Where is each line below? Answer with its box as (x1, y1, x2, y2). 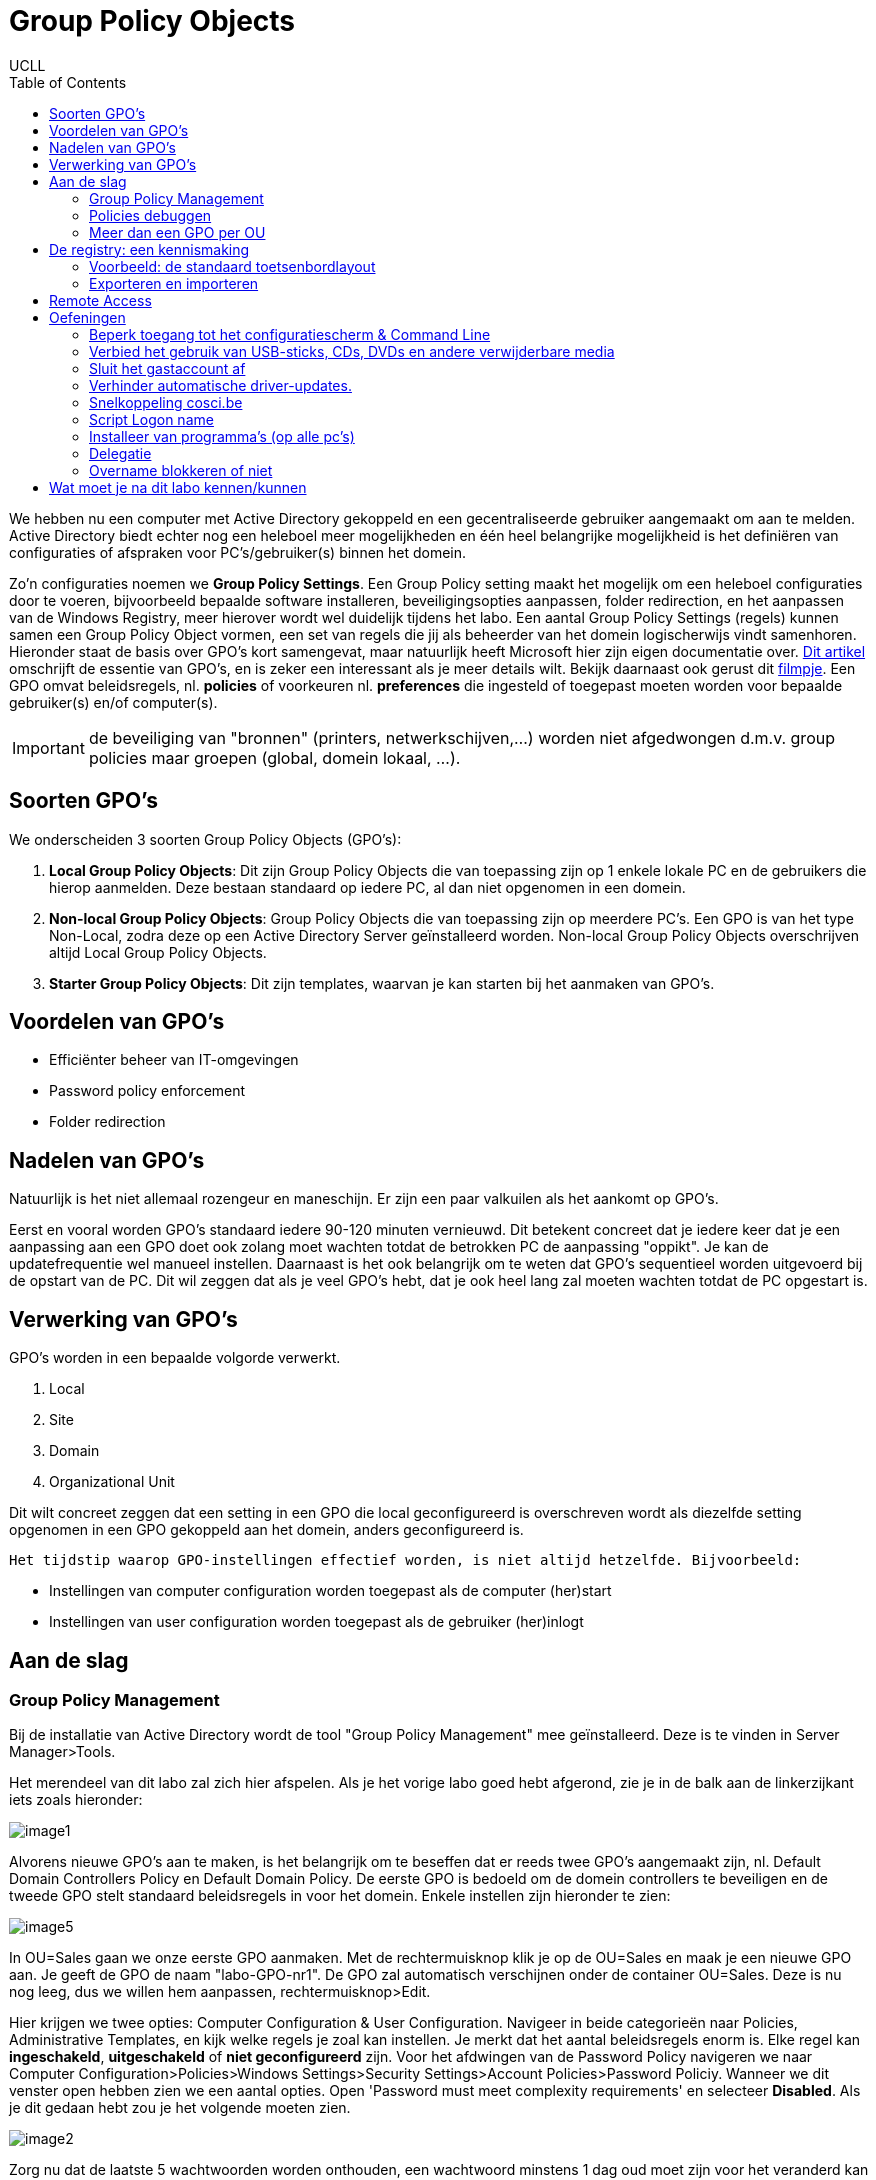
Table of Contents (9, 73, 127, 91)
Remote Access (49, 291, 152, 309)
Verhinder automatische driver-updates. (89, 376, 352, 394)
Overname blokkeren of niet (89, 461, 273, 479)
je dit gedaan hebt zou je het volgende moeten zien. (9, 2099, 351, 2117)
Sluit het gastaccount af (89, 359, 246, 377)
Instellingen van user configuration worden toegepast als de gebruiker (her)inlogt (49, 1613, 584, 1631)
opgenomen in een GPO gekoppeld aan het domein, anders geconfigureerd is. (9, 1521, 524, 1539)
